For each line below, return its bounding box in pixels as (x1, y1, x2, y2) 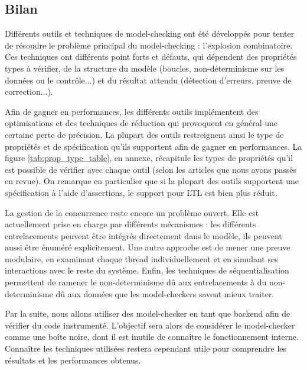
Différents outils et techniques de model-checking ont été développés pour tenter (5, 27, 295, 40)
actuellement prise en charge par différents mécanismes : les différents (5, 218, 256, 230)
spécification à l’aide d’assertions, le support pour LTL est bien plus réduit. (5, 186, 277, 198)
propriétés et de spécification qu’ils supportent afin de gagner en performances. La (5, 140, 302, 152)
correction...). (5, 85, 53, 98)
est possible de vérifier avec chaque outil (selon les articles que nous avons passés (5, 163, 296, 175)
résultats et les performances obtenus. (5, 353, 141, 366)
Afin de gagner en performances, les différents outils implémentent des (5, 105, 259, 117)
